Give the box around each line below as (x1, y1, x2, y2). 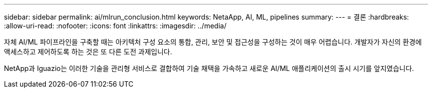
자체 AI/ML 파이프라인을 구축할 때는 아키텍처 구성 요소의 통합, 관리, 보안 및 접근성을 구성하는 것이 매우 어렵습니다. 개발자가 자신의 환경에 (4, 38, 422, 46)
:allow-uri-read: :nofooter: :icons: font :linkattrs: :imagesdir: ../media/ (4, 22, 227, 30)
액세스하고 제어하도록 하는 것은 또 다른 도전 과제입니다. (4, 47, 172, 56)
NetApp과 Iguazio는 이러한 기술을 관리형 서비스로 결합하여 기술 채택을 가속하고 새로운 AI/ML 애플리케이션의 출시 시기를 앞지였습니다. (4, 64, 414, 72)
